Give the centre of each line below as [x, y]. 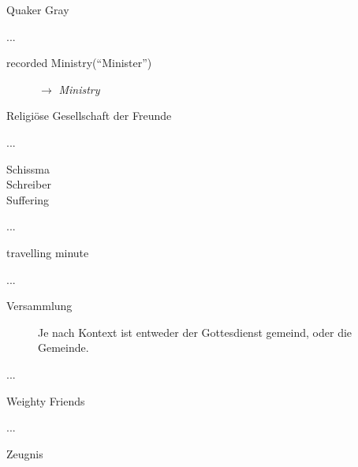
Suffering [28, 199]
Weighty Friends [46, 400]
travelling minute [48, 252]
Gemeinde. [63, 347]
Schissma [28, 168]
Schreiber [29, 184]
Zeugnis [25, 453]
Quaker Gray [38, 9]
